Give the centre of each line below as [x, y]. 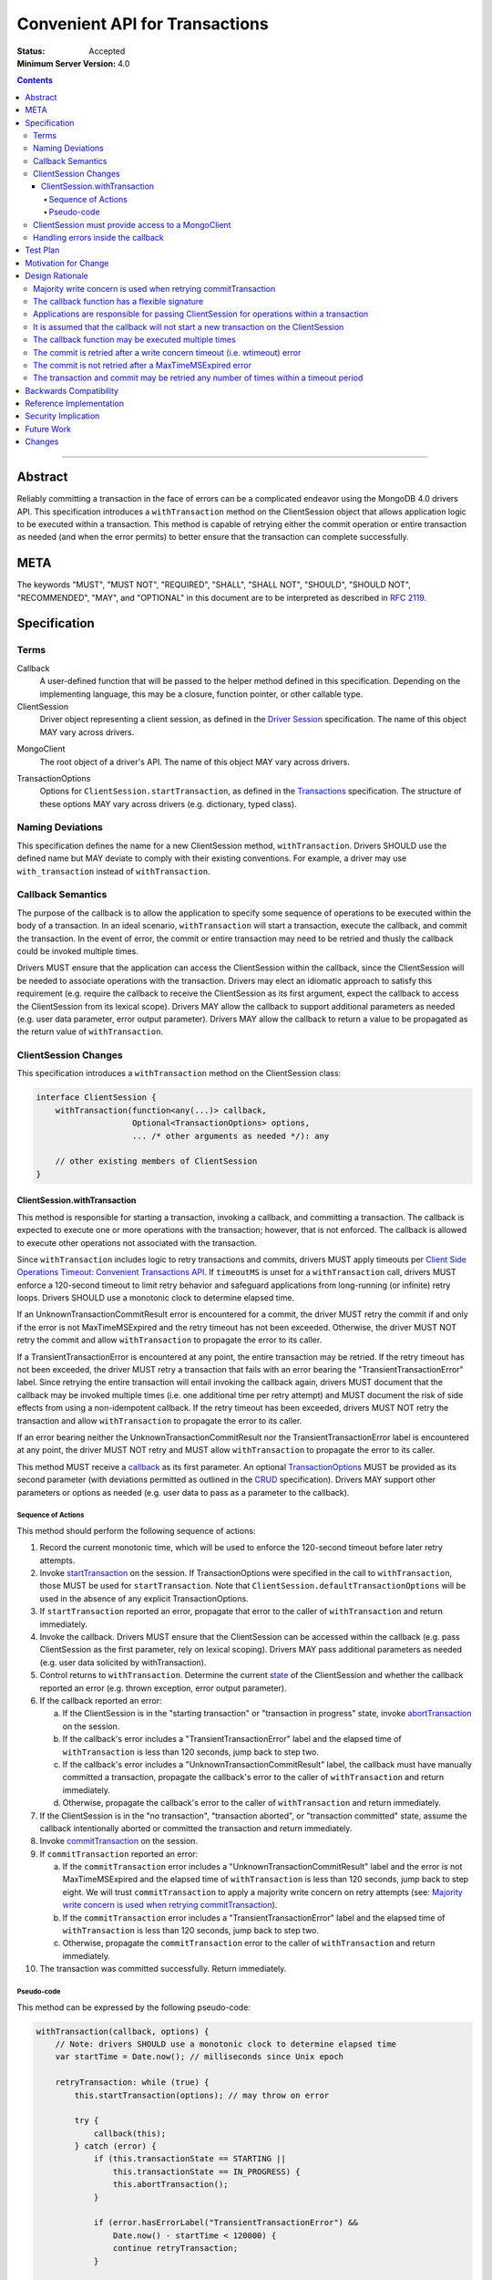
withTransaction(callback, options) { [123, 2031]
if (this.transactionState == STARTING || [190, 2159]
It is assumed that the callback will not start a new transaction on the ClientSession [189, 326]
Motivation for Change [67, 263]
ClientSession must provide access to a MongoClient [132, 224]
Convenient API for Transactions [143, 24]
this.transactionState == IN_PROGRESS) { [206, 2171]
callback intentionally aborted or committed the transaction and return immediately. [196, 1828]
